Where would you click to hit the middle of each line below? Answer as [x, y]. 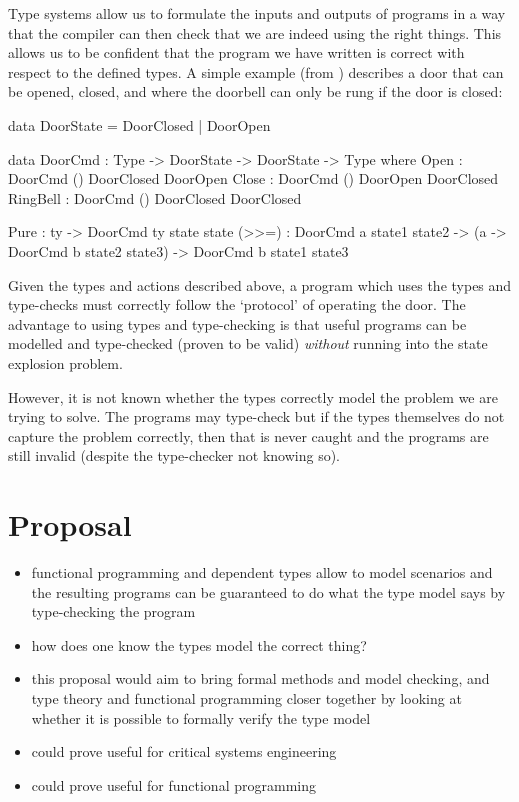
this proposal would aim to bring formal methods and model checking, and [260, 678]
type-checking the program [113, 611]
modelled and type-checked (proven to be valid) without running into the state [248, 343]
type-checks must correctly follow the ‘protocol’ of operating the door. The [237, 304]
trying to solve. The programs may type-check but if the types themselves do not [256, 416]
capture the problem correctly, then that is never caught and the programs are [248, 435]
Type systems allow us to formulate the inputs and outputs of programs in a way [257, 13]
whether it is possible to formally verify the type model [201, 717]
